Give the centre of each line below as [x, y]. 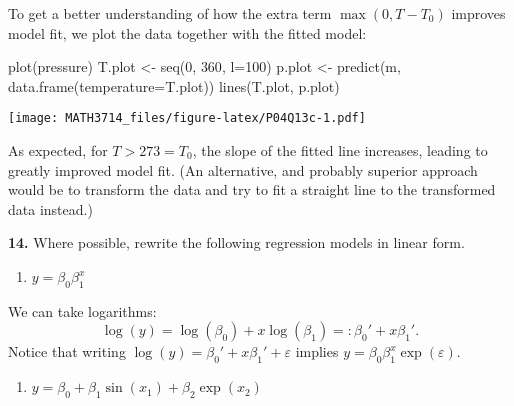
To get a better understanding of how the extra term [170, 13]
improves [478, 13]
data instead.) [50, 208]
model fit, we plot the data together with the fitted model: [187, 32]
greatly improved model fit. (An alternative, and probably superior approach [243, 169]
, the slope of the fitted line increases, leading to [340, 150]
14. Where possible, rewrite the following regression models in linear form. [236, 242]
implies [317, 351]
